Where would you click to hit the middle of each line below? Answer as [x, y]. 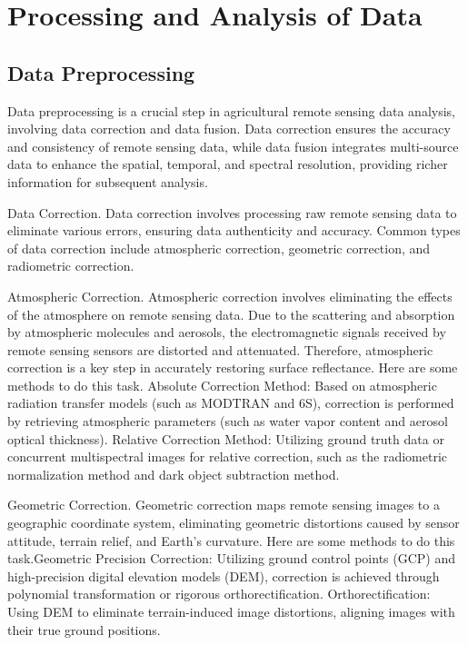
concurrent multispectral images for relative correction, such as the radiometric [228, 456]
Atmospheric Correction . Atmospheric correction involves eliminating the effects [230, 296]
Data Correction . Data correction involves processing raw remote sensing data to [232, 212]
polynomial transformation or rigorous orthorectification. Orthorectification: [219, 594]
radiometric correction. [71, 266]
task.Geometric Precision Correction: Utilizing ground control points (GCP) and [232, 558]
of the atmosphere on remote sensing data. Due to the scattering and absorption [231, 314]
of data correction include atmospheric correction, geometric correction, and [219, 248]
